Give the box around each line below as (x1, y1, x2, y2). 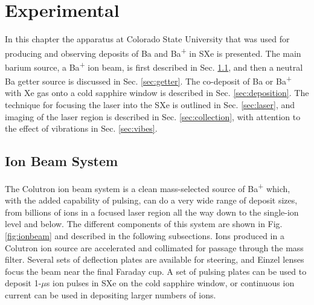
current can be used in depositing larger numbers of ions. (5, 289, 216, 301)
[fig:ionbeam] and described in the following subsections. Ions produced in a (5, 230, 284, 242)
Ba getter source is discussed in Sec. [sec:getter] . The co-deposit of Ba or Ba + (5, 73, 292, 87)
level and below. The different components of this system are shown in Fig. (5, 217, 283, 230)
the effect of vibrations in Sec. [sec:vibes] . (5, 122, 158, 135)
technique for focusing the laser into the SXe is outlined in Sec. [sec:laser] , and (5, 98, 295, 111)
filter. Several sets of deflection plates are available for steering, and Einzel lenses (5, 253, 304, 266)
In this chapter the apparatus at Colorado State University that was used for (5, 33, 290, 45)
